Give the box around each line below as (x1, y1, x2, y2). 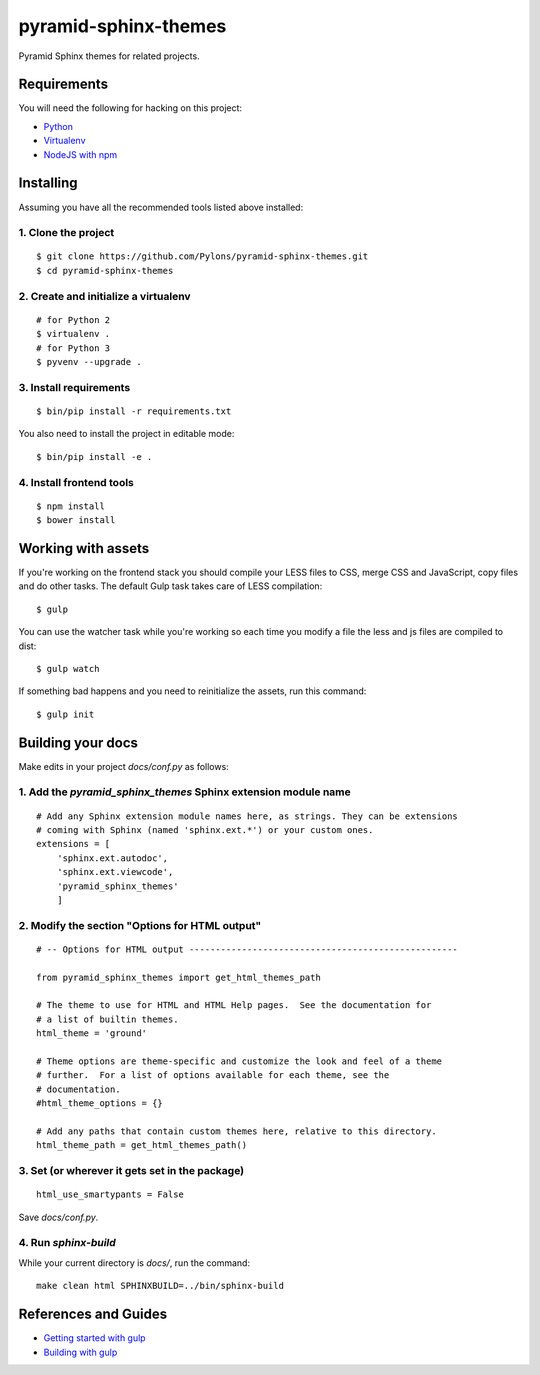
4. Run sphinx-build (18, 1236, 117, 1250)
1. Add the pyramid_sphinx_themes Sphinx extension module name (18, 785, 351, 799)
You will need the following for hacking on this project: (18, 102, 243, 114)
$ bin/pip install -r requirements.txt (36, 405, 232, 417)
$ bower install (36, 515, 116, 526)
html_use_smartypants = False (36, 1189, 185, 1200)
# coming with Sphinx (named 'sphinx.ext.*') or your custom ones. (36, 824, 374, 835)
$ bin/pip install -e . (36, 451, 153, 462)
